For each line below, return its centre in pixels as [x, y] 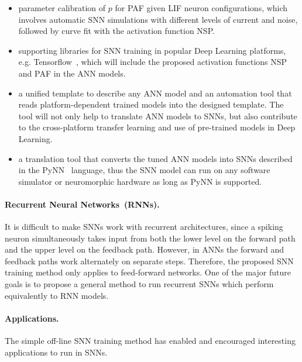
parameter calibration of [62, 8]
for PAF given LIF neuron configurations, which [201, 8]
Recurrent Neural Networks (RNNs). [82, 204]
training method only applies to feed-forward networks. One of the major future [148, 272]
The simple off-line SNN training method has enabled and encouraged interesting [150, 341]
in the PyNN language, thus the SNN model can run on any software [144, 170]
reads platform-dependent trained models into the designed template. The [151, 104]
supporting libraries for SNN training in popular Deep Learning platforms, [152, 50]
